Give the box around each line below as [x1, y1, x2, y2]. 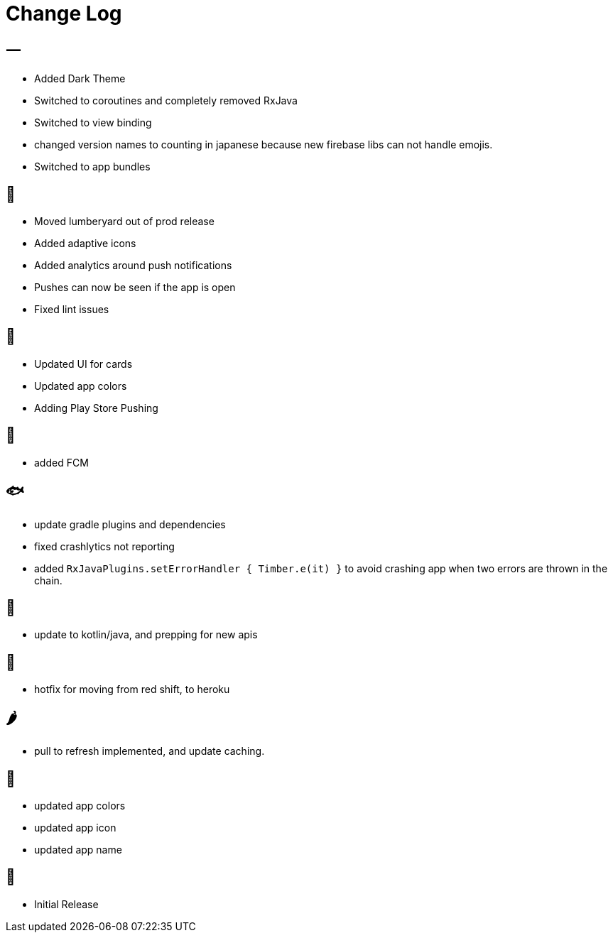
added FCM [34, 456, 89, 469]
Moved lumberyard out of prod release [34, 215, 215, 228]
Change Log [6, 1, 122, 26]
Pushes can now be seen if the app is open [34, 281, 236, 294]
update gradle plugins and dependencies [34, 518, 226, 530]
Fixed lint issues [34, 303, 109, 316]
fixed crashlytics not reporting [34, 540, 175, 552]
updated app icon [34, 821, 116, 834]
